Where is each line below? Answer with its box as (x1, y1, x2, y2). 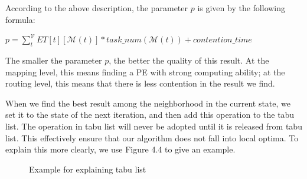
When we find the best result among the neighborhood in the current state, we (5, 97, 290, 109)
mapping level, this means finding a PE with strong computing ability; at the (5, 65, 285, 78)
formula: (5, 13, 35, 25)
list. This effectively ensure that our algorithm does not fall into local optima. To (5, 131, 299, 144)
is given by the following (197, 2, 286, 14)
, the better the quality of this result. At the (109, 54, 269, 66)
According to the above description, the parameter (5, 2, 188, 14)
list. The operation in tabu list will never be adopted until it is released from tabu (5, 120, 302, 132)
